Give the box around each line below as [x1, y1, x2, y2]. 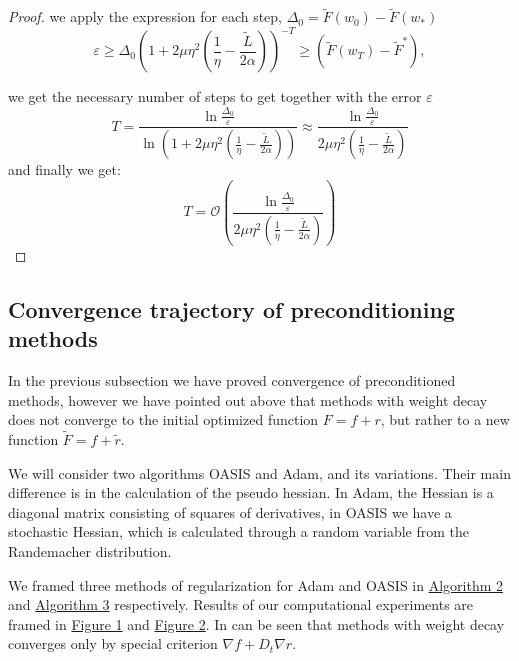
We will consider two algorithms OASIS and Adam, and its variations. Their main [8, 462, 511, 483]
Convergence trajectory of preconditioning [8, 293, 455, 324]
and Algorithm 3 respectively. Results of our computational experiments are [8, 594, 474, 615]
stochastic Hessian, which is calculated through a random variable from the [8, 521, 469, 542]
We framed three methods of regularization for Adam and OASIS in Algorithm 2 [8, 574, 504, 595]
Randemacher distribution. [8, 541, 172, 562]
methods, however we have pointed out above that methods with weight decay [8, 389, 488, 410]
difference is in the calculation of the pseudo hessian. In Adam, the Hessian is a [8, 482, 494, 503]
